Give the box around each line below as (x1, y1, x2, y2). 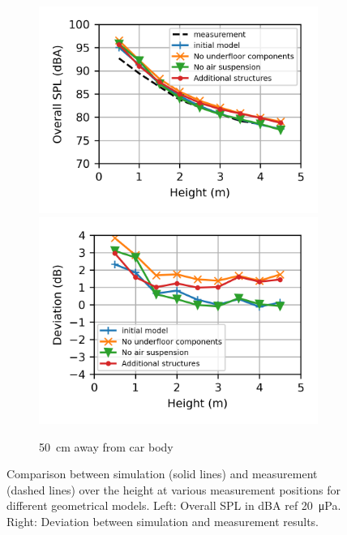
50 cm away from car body (39, 438, 173, 455)
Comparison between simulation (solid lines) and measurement (6, 465, 318, 482)
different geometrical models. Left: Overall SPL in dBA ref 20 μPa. (6, 497, 341, 514)
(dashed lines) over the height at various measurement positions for (6, 481, 341, 498)
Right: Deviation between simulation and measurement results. (6, 513, 319, 529)
